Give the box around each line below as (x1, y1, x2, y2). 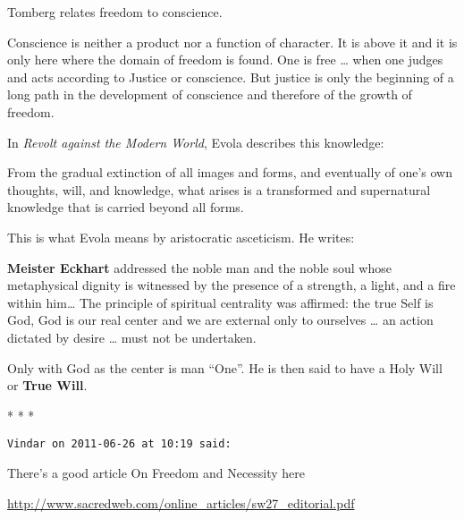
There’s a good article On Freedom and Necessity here (7, 463, 306, 481)
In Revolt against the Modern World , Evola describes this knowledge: (7, 132, 384, 151)
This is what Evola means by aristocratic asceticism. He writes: (7, 227, 355, 246)
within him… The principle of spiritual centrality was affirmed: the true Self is (7, 293, 434, 311)
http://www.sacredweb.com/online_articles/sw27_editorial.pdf (7, 493, 355, 512)
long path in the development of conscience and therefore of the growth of (7, 85, 412, 104)
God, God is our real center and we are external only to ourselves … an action (7, 311, 434, 329)
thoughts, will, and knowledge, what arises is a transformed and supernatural (7, 180, 431, 199)
